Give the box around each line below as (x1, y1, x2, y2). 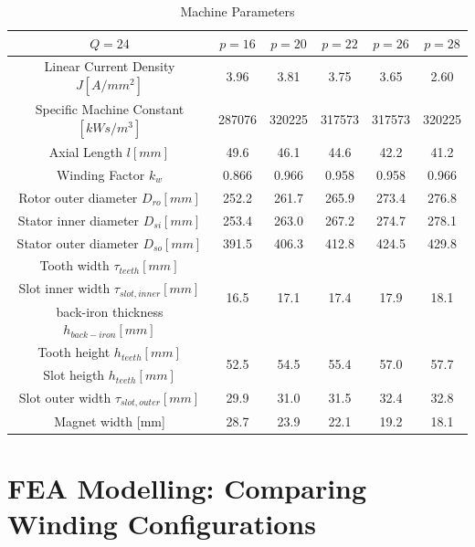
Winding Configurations (7, 505, 316, 542)
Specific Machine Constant (35, 100, 185, 119)
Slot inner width (18, 279, 111, 298)
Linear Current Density (44, 57, 175, 76)
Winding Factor (56, 164, 145, 184)
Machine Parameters (180, 2, 295, 20)
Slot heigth (43, 365, 105, 384)
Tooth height (37, 342, 111, 362)
